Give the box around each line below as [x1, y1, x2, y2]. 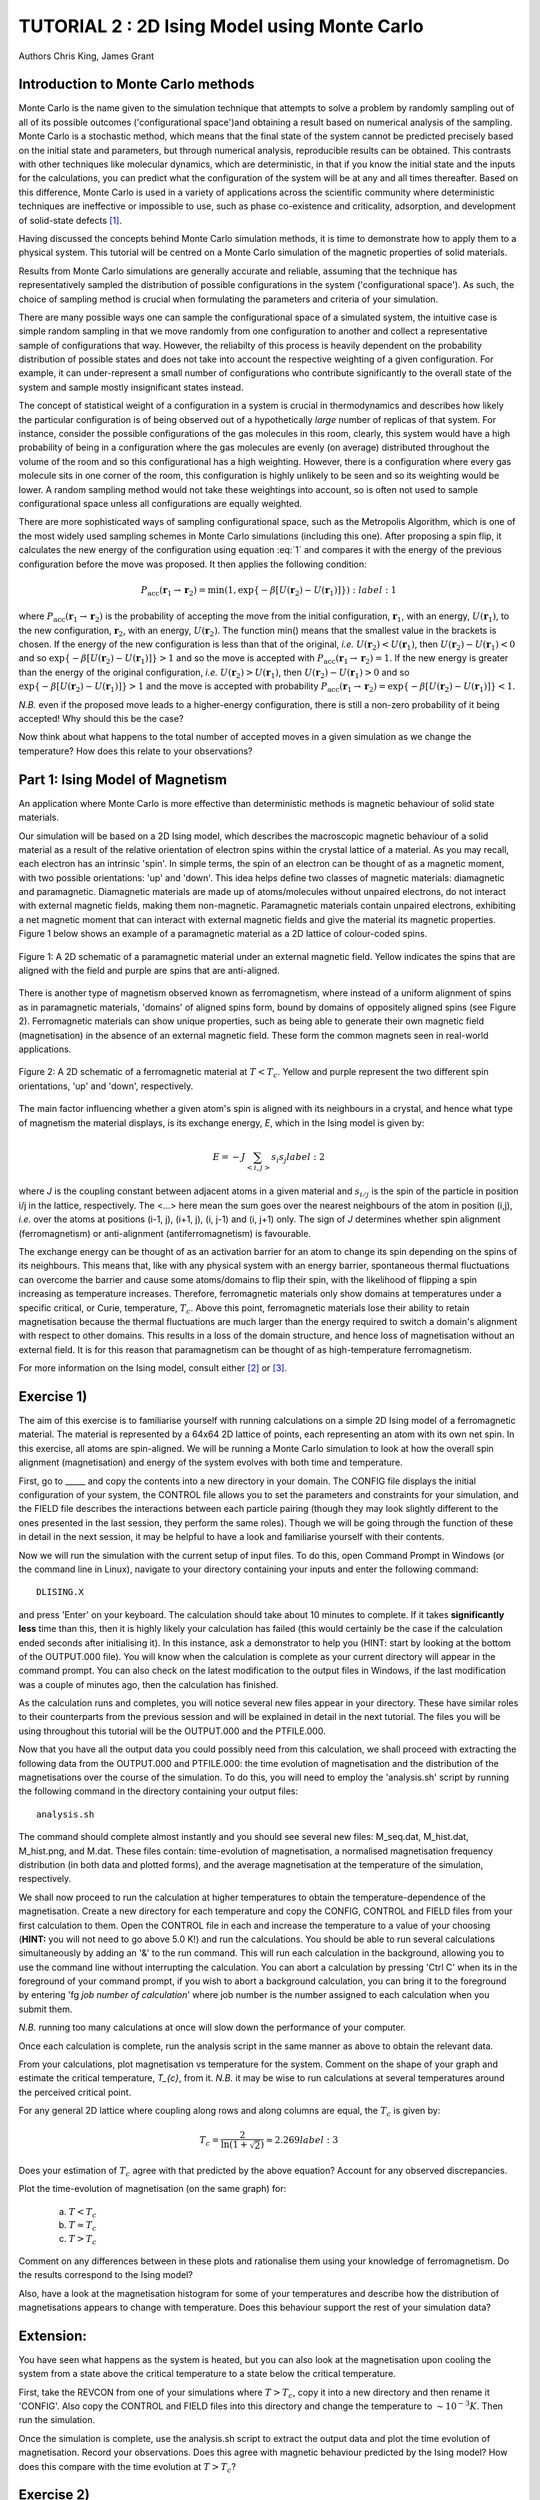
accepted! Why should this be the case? [18, 713, 184, 725]
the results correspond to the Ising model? [18, 2269, 194, 2281]
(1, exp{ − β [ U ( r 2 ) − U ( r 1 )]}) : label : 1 [224, 584, 397, 598]
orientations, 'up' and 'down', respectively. [18, 1080, 194, 1092]
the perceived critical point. [18, 2086, 132, 2098]
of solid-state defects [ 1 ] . [18, 214, 122, 226]
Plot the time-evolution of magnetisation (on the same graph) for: [18, 2183, 287, 2195]
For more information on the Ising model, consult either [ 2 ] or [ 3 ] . [18, 1362, 288, 1374]
